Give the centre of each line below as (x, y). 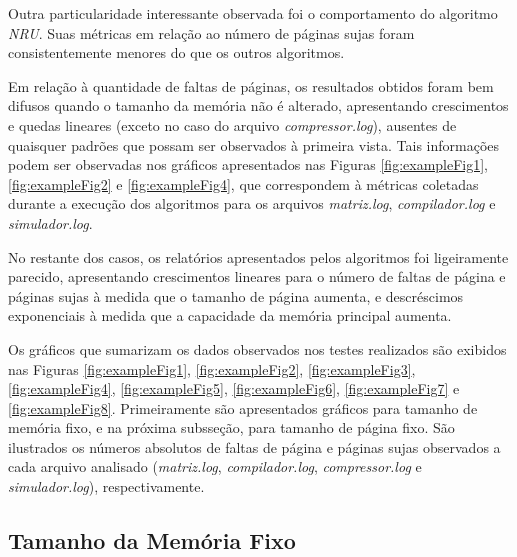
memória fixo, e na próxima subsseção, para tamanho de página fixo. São (231, 427)
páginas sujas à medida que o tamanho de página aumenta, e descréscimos (236, 295)
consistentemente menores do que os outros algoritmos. (176, 52)
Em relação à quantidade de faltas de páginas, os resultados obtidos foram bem (251, 85)
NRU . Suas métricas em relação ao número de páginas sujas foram (211, 32)
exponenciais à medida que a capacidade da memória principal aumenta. (230, 315)
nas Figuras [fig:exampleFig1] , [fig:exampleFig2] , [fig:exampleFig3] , (212, 368)
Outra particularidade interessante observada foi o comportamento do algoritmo (253, 13)
